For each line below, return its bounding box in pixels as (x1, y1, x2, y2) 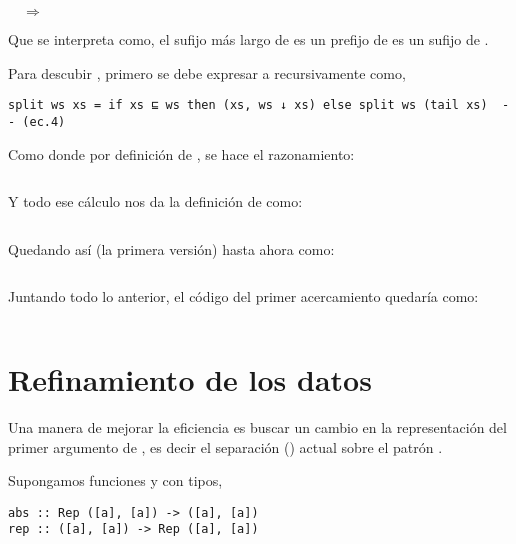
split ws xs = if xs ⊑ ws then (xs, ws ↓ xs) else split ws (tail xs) (8, 98, 488, 113)
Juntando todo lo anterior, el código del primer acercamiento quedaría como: (8, 286, 479, 307)
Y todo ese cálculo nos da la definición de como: (8, 191, 303, 212)
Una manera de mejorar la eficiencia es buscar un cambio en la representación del (8, 417, 507, 437)
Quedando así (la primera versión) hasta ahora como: (8, 238, 335, 259)
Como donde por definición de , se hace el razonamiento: (8, 143, 355, 164)
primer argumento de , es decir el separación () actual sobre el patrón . (8, 436, 443, 457)
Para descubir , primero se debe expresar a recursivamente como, (8, 62, 406, 83)
